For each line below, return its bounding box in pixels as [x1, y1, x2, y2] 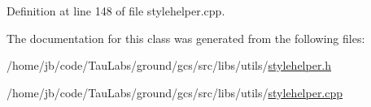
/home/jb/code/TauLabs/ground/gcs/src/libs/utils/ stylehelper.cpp [7, 83, 343, 101]
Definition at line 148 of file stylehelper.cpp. [7, 2, 225, 19]
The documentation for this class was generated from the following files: [7, 29, 365, 46]
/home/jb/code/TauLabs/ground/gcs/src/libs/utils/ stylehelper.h [7, 57, 332, 74]
